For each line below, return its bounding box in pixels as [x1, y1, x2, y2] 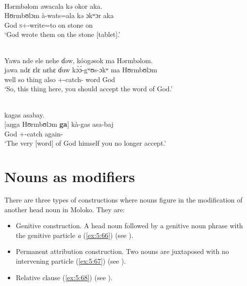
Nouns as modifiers [4, 167, 135, 186]
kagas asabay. [4, 109, 45, 119]
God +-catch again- [4, 128, 63, 138]
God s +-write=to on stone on [4, 19, 93, 30]
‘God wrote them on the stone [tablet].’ [4, 29, 120, 39]
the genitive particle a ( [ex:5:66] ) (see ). [16, 230, 133, 240]
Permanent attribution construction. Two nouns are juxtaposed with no [16, 246, 229, 256]
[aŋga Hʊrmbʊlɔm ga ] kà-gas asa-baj [4, 119, 114, 129]
